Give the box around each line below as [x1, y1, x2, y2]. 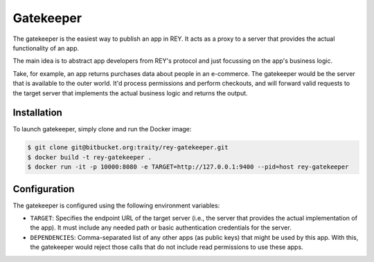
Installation [12, 107, 62, 119]
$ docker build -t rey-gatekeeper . [27, 153, 152, 161]
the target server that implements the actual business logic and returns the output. [12, 88, 249, 97]
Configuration [12, 183, 75, 195]
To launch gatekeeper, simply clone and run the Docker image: [12, 125, 192, 133]
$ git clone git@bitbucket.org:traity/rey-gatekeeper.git [27, 144, 229, 151]
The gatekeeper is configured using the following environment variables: [12, 201, 220, 209]
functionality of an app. [12, 44, 80, 52]
